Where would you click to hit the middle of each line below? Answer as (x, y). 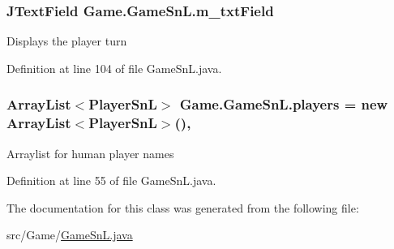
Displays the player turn (67, 41)
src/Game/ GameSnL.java (70, 235)
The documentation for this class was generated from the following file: (183, 207)
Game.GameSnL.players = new (284, 104)
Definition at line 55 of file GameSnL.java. (111, 180)
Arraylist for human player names (90, 153)
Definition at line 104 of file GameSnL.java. (114, 68)
